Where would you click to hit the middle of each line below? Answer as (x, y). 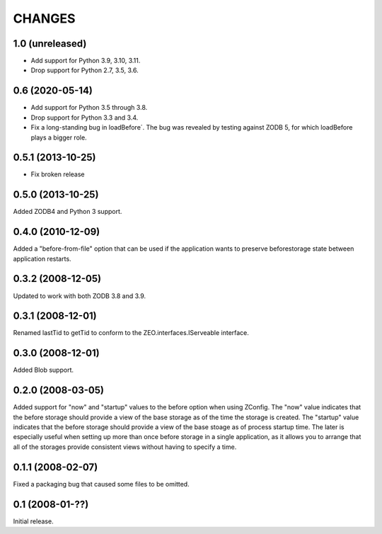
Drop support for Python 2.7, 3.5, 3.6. (85, 70)
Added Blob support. (44, 370)
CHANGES (44, 18)
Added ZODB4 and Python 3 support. (68, 212)
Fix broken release (58, 174)
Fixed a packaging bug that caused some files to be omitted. (102, 484)
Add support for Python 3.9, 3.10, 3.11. (86, 61)
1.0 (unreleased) (50, 44)
